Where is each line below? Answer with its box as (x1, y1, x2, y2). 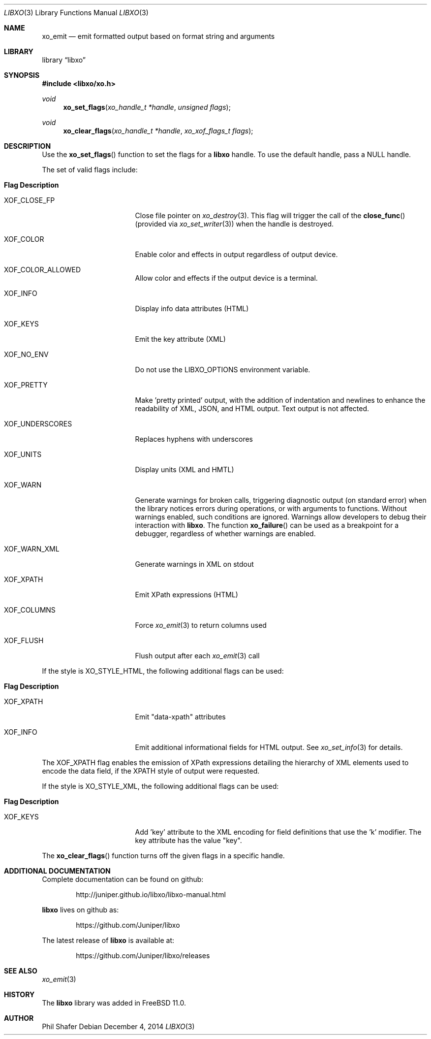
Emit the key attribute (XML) (135, 335, 226, 343)
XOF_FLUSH (4, 636, 44, 645)
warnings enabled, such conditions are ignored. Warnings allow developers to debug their (135, 513, 427, 521)
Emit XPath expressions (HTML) (135, 590, 238, 599)
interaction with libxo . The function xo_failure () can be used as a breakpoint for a (135, 521, 399, 529)
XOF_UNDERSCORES (4, 420, 72, 428)
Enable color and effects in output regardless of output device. (135, 250, 338, 259)
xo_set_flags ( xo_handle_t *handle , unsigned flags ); (63, 103, 231, 111)
